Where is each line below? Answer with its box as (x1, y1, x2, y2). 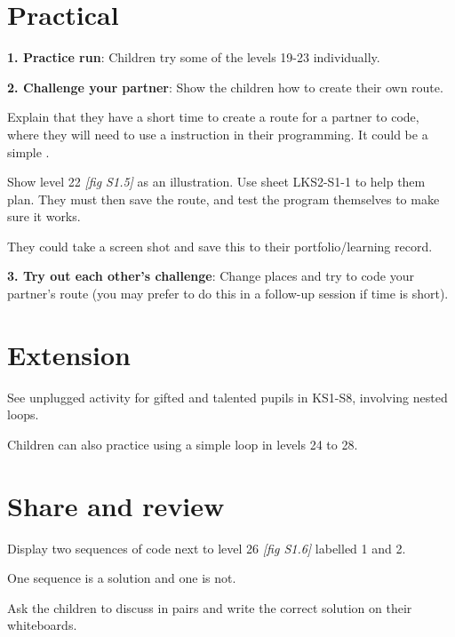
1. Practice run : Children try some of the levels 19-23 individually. (7, 48, 380, 67)
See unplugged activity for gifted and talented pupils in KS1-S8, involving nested (7, 387, 448, 406)
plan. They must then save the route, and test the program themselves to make (7, 189, 440, 208)
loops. (7, 405, 39, 424)
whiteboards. (7, 616, 77, 634)
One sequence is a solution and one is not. (7, 569, 236, 587)
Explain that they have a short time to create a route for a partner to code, (7, 107, 419, 126)
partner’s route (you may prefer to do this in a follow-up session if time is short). (7, 284, 449, 303)
